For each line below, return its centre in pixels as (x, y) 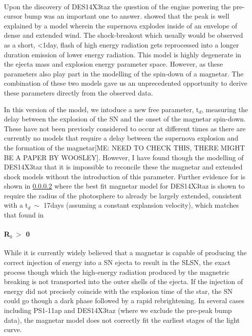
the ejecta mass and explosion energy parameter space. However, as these (114, 64)
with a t (16, 205)
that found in (24, 215)
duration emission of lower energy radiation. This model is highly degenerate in (123, 54)
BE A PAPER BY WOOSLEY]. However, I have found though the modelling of (124, 157)
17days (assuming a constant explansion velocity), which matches (141, 205)
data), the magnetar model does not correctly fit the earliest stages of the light (122, 320)
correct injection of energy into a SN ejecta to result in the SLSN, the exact (117, 262)
